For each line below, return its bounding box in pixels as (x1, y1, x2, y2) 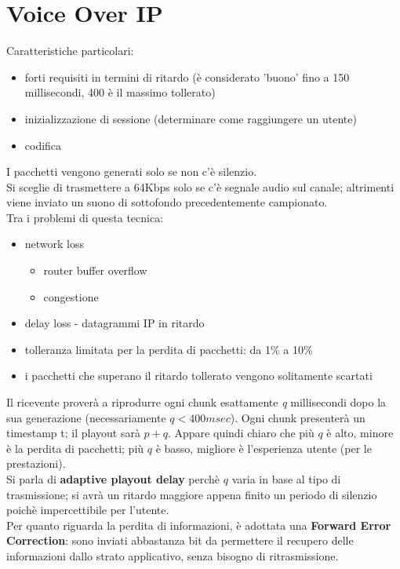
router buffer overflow (43, 262, 147, 279)
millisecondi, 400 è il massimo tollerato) (24, 84, 216, 100)
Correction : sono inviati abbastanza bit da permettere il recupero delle (6, 532, 354, 549)
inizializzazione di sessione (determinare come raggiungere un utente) (24, 110, 357, 126)
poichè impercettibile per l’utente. (6, 502, 169, 518)
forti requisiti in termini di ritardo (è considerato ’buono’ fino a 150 (24, 68, 350, 85)
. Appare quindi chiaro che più (168, 425, 315, 441)
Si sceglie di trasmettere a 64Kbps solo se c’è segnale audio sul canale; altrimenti (6, 178, 395, 195)
